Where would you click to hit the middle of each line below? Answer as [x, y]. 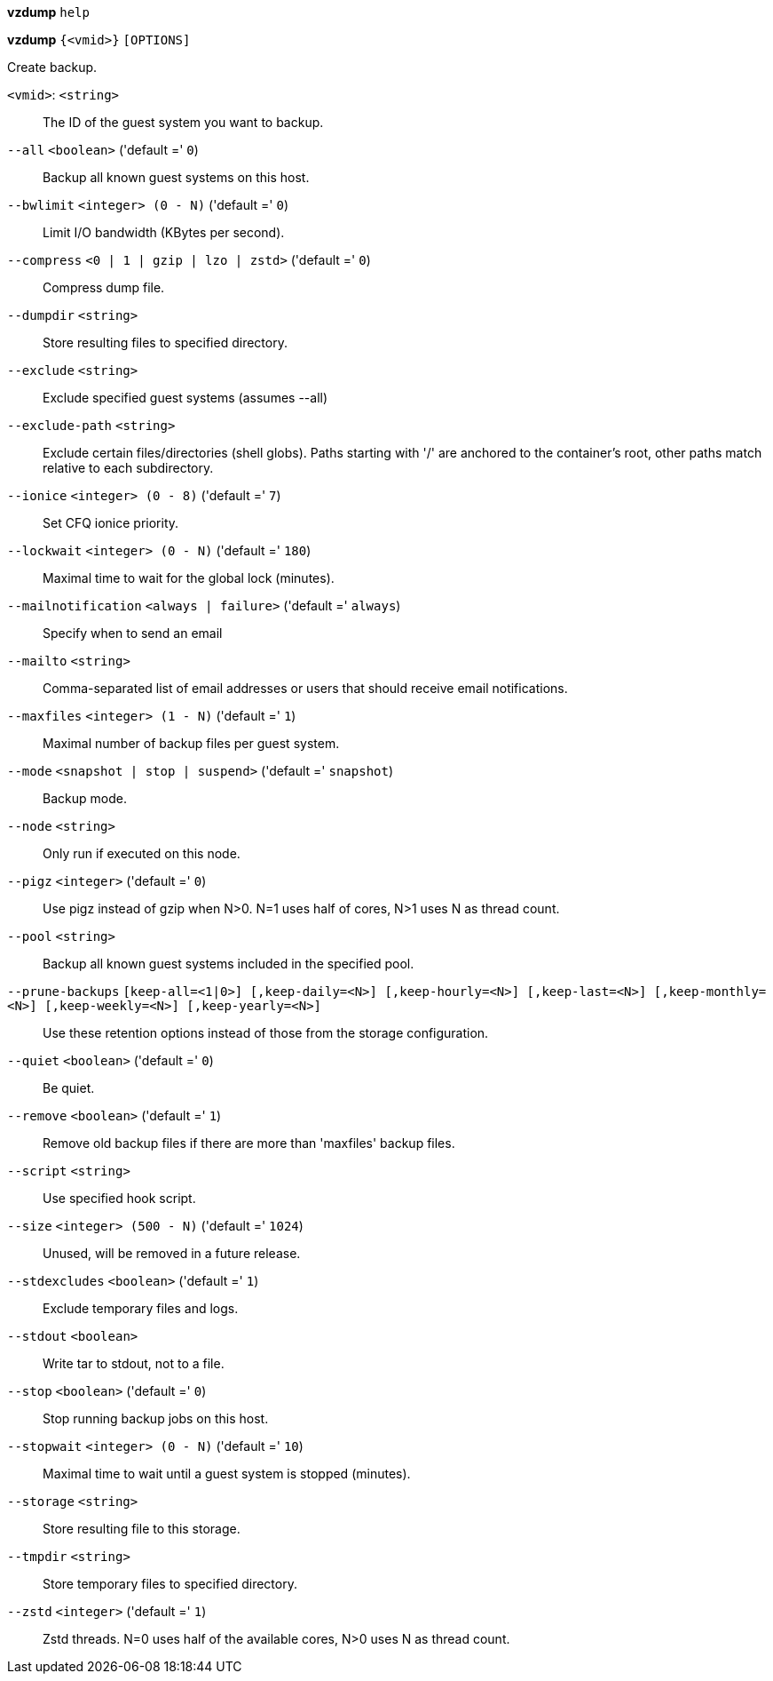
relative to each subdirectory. [128, 468]
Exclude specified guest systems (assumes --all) [185, 398]
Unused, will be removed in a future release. [172, 1253]
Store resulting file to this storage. [142, 1529]
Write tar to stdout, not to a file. [134, 1363]
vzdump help [48, 12]
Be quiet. [69, 1088]
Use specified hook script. [119, 1198]
